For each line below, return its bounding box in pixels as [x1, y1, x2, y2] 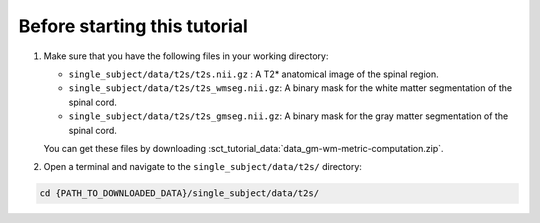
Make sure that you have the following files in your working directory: [43, 50, 329, 62]
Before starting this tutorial [18, 15, 249, 37]
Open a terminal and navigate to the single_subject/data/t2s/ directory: [43, 161, 362, 173]
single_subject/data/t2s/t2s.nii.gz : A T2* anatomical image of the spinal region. [68, 68, 439, 80]
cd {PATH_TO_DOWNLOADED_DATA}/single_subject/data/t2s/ [39, 188, 320, 199]
